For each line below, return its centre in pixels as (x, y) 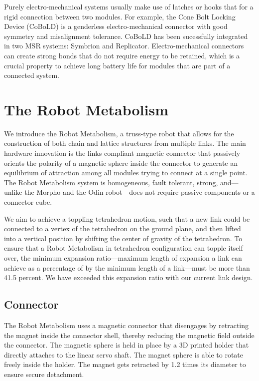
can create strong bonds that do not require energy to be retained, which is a (122, 55)
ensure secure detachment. (44, 374)
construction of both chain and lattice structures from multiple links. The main (125, 143)
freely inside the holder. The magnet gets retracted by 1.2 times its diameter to (125, 364)
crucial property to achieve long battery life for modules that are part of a (117, 65)
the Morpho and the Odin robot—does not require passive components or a (140, 192)
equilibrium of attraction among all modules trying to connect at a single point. (126, 173)
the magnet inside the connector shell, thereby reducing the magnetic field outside (129, 335)
